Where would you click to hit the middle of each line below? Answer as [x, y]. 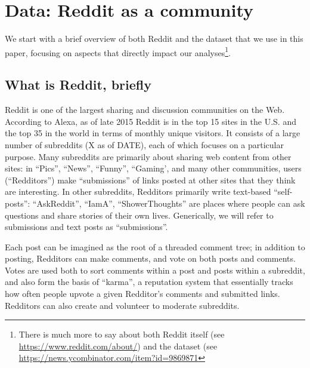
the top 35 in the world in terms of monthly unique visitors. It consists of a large [153, 133]
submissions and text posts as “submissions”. [86, 227]
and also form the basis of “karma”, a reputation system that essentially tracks [149, 282]
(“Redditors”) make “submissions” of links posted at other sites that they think [150, 180]
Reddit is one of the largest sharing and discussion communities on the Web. [145, 110]
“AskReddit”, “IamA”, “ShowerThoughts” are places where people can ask [169, 203]
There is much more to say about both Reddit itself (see [122, 334]
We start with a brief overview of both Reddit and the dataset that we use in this [154, 39]
